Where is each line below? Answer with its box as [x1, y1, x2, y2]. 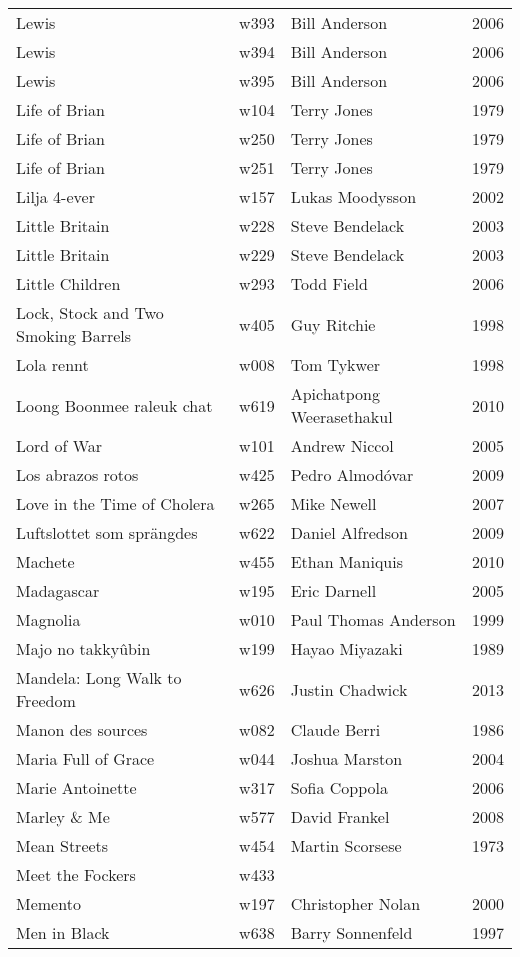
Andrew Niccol [290, 434, 394, 457]
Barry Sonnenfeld [290, 921, 413, 944]
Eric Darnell [290, 579, 377, 602]
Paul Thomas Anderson [290, 608, 456, 631]
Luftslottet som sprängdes [16, 521, 198, 544]
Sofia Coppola [290, 776, 389, 799]
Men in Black [16, 921, 110, 944]
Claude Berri [290, 718, 381, 741]
